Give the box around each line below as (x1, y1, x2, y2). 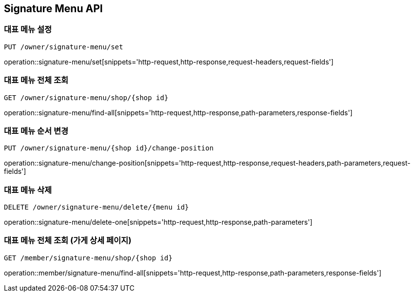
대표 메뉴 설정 (4, 24, 52, 35)
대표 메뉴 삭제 (4, 185, 52, 195)
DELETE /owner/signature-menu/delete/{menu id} (4, 203, 189, 211)
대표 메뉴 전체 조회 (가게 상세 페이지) (4, 235, 132, 246)
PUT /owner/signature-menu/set (4, 42, 123, 51)
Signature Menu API (4, 2, 103, 15)
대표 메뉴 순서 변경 (4, 126, 69, 136)
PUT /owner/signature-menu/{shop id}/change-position (4, 144, 214, 152)
